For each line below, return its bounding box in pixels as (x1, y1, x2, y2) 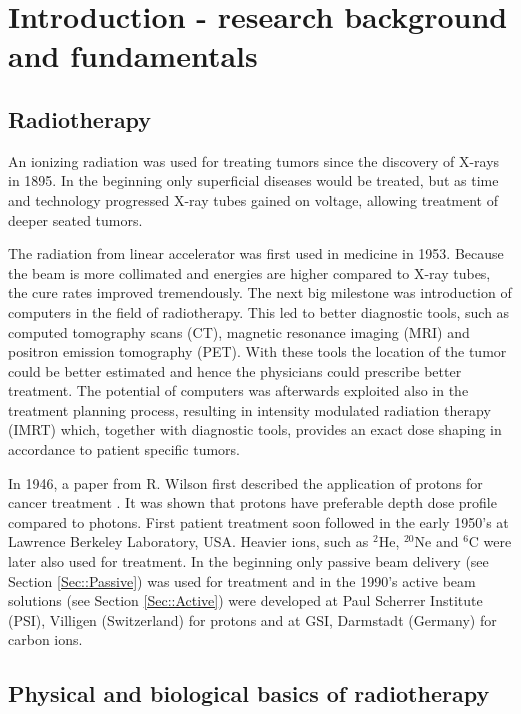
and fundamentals (8, 35, 258, 76)
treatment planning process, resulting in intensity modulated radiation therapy (8, 399, 491, 420)
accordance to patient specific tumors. (8, 439, 240, 460)
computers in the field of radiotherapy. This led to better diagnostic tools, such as (8, 301, 510, 322)
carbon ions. (8, 629, 83, 650)
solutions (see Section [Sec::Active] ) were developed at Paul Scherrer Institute (8, 590, 483, 611)
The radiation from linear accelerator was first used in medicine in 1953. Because (8, 243, 504, 264)
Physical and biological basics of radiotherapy (8, 678, 490, 709)
